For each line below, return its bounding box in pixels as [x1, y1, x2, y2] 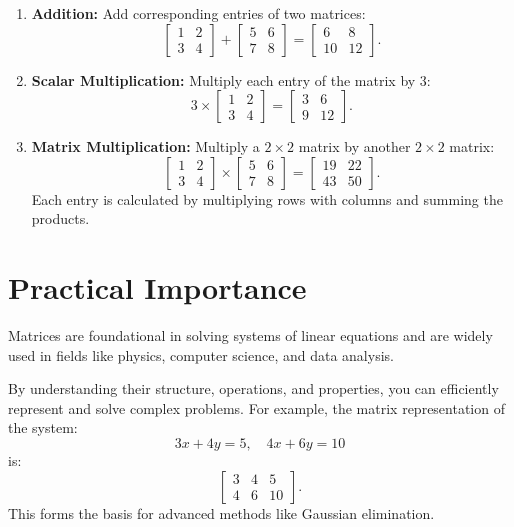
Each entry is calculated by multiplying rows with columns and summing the [31, 188, 503, 209]
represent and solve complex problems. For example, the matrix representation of [8, 397, 505, 418]
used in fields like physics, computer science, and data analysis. [8, 344, 394, 365]
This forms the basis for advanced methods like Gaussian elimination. [8, 502, 435, 523]
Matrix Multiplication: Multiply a [31, 136, 260, 157]
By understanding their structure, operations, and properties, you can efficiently [8, 378, 499, 399]
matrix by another [298, 136, 411, 157]
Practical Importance [8, 267, 307, 308]
